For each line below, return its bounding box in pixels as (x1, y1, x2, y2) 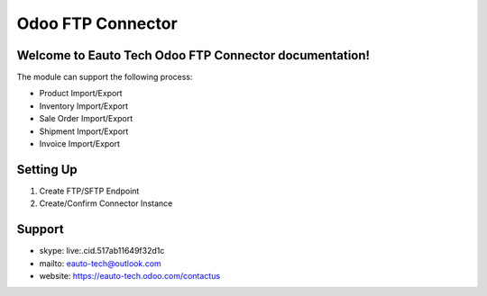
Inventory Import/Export (39, 100, 129, 112)
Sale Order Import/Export (39, 113, 133, 124)
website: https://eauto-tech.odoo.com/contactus (39, 271, 221, 281)
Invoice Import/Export (39, 139, 121, 149)
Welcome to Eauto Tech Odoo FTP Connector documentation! (16, 48, 370, 63)
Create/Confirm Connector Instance (39, 198, 173, 209)
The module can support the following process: (16, 72, 193, 83)
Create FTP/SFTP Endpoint (39, 185, 140, 196)
